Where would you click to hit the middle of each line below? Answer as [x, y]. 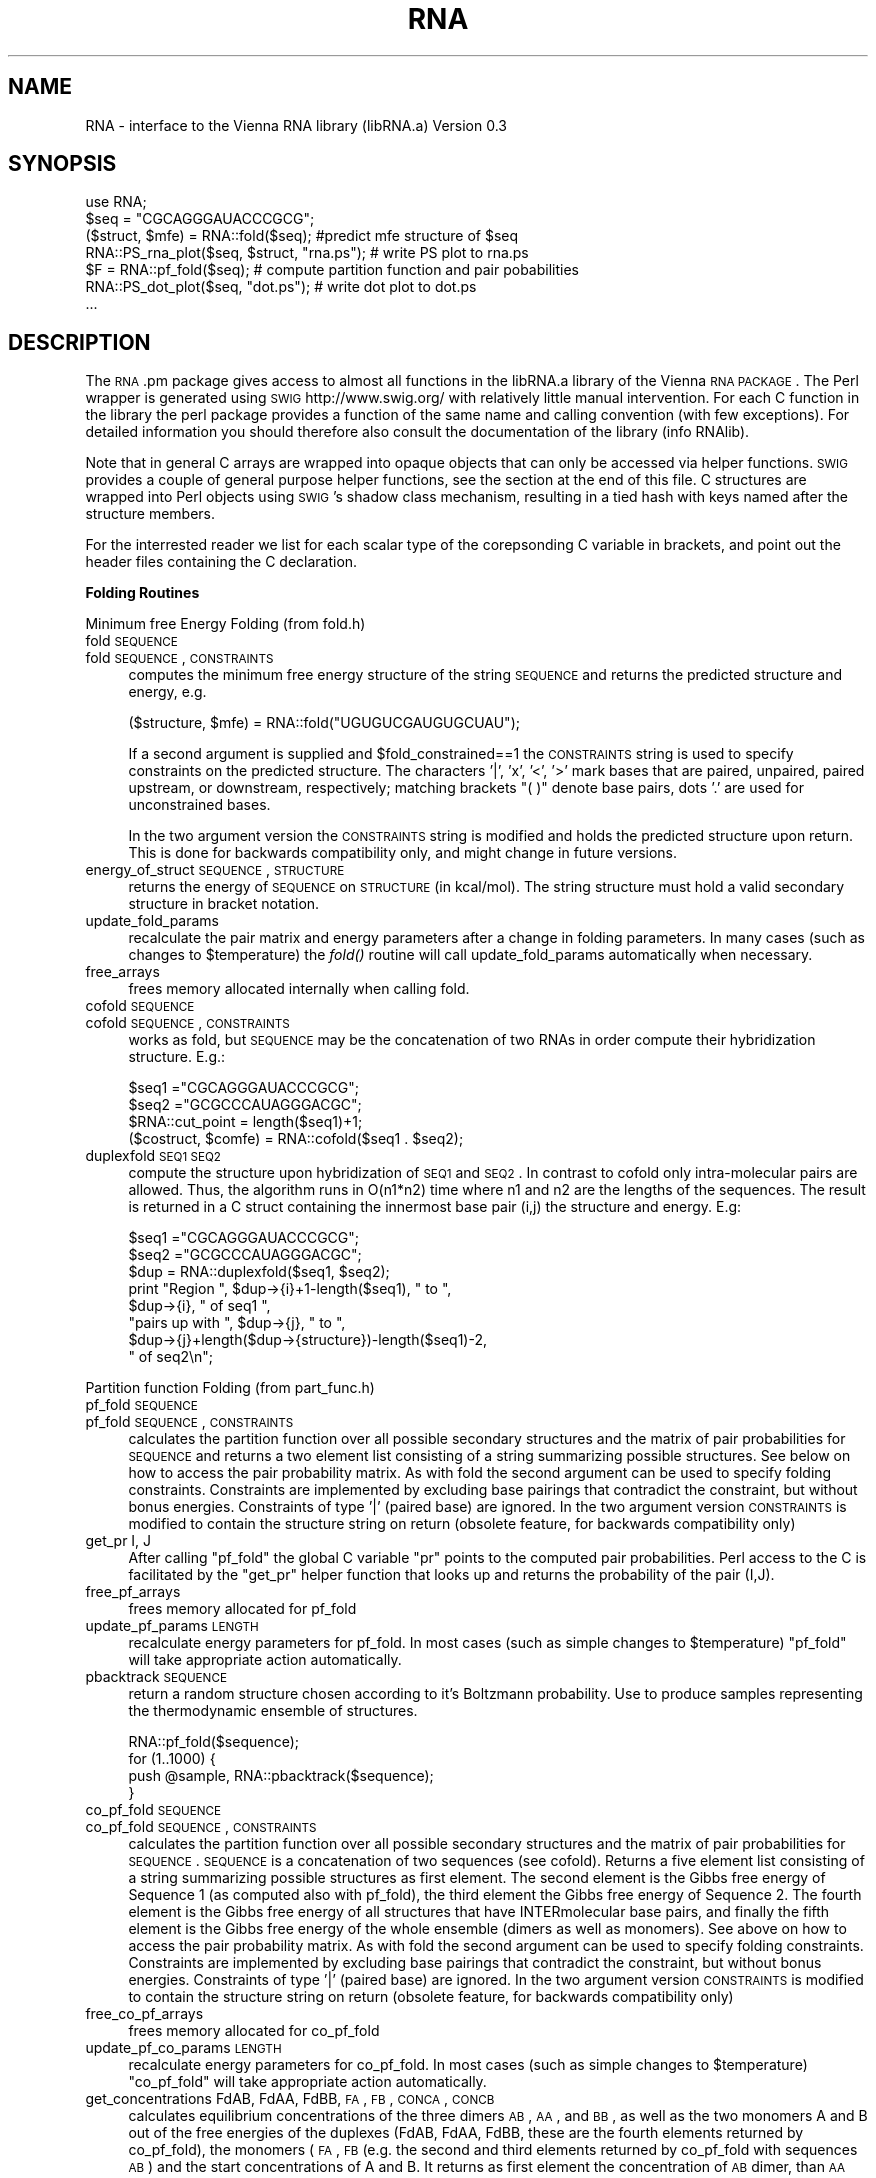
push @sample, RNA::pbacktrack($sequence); [281, 1776]
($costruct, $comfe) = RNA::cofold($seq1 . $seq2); [296, 1139]
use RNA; [116, 202]
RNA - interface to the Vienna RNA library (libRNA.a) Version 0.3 [296, 125]
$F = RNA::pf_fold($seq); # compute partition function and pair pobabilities [332, 270]
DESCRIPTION [79, 342]
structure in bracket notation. [224, 904]
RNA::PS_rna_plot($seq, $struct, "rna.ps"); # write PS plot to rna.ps [307, 253]
